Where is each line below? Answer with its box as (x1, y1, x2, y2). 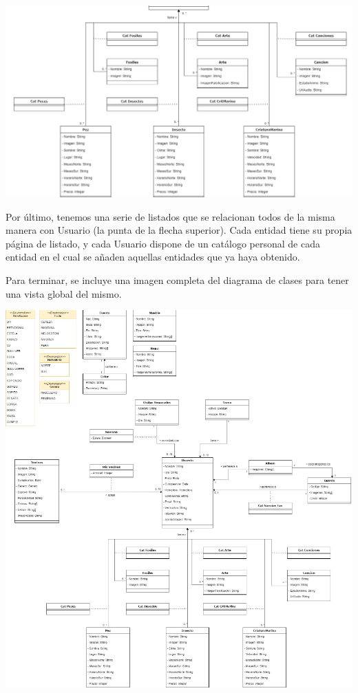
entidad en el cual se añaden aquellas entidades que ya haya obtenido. (6, 250, 300, 264)
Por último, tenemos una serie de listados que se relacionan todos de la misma (6, 209, 335, 223)
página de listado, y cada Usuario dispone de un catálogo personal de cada (6, 236, 320, 250)
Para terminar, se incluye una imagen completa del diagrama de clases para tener (6, 273, 349, 287)
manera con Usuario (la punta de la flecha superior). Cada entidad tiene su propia (6, 223, 352, 237)
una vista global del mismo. (6, 286, 122, 300)
